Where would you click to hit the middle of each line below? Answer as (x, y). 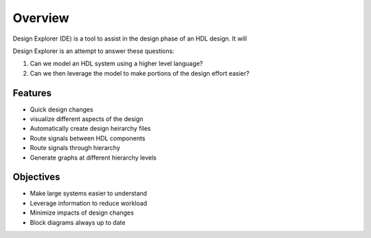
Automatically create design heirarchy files (90, 129)
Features (32, 93)
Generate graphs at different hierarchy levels (93, 158)
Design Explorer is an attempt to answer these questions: (93, 51)
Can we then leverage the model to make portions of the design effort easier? (140, 73)
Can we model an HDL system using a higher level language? (116, 64)
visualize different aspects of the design (87, 119)
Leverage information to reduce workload (89, 203)
